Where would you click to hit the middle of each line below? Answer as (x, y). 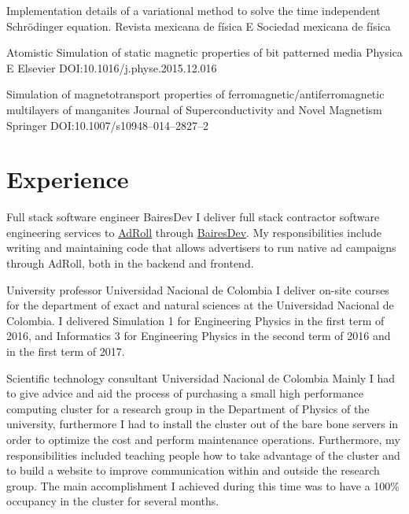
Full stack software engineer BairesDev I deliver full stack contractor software (193, 217)
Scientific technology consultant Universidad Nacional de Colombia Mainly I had (201, 377)
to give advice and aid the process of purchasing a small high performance (185, 393)
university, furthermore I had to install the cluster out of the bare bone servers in (203, 424)
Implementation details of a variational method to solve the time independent (193, 10)
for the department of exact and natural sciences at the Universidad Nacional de (200, 305)
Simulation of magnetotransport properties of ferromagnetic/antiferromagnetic (195, 94)
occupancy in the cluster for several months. (113, 501)
